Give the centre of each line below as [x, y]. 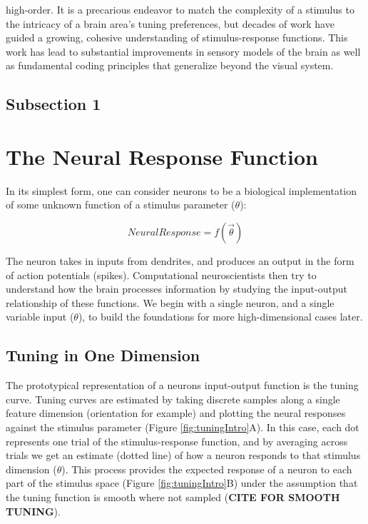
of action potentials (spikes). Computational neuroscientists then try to [161, 274]
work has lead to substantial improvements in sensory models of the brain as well [183, 51]
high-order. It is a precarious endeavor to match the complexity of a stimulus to [180, 9]
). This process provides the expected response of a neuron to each [207, 469]
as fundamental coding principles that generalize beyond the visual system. [170, 65]
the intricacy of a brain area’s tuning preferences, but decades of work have [170, 23]
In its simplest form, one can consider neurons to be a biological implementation [182, 190]
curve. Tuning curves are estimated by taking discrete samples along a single [173, 399]
